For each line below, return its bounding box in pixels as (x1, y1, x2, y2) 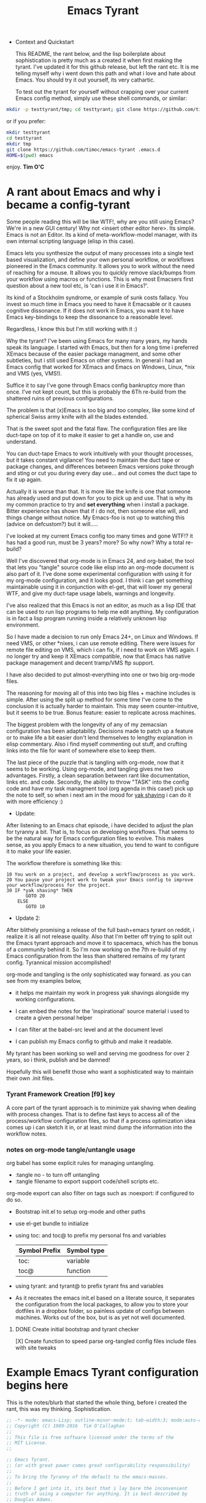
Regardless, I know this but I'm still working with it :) (6, 326, 138, 333)
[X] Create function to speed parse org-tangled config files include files (15, 1337, 197, 1345)
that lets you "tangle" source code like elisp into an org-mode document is (6, 564, 194, 571)
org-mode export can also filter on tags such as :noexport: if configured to (6, 1189, 194, 1196)
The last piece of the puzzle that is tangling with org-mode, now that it (6, 759, 184, 767)
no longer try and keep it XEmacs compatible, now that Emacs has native (6, 652, 191, 660)
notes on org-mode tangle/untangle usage (6, 1145, 136, 1153)
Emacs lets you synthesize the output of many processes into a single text (6, 250, 194, 257)
